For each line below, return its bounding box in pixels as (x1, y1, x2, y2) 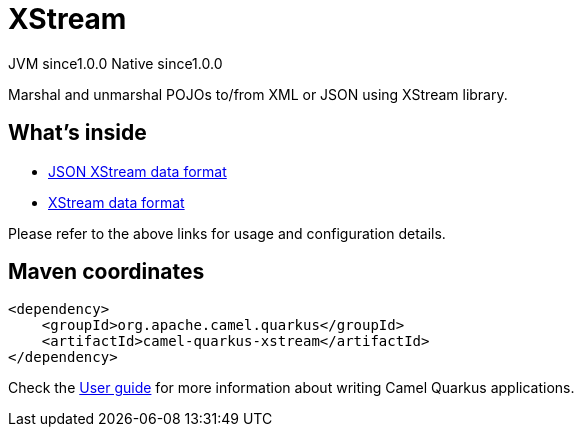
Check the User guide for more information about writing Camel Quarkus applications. (8, 379, 575, 397)
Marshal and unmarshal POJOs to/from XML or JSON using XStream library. (8, 85, 508, 103)
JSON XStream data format (48, 162, 227, 180)
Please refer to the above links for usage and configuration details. (8, 224, 446, 242)
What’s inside (8, 120, 147, 146)
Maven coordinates (8, 259, 205, 285)
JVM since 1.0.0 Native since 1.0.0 (8, 54, 223, 72)
